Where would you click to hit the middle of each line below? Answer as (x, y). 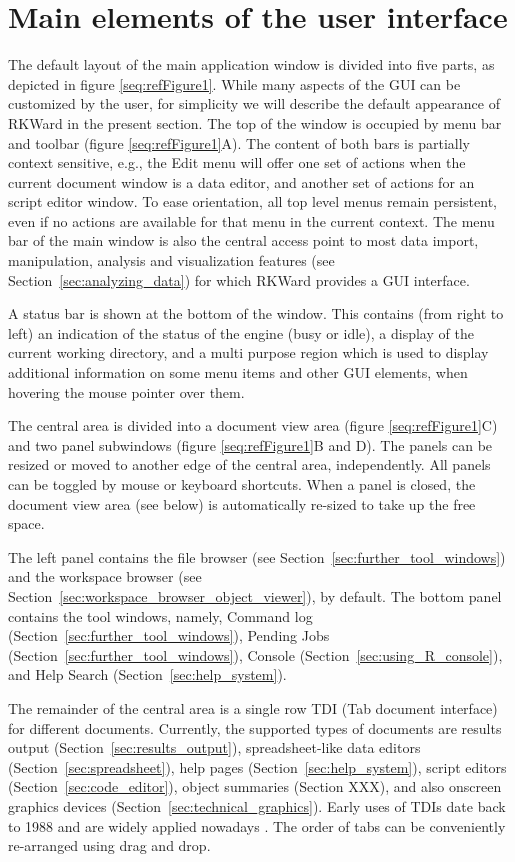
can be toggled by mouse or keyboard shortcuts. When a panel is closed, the (242, 484)
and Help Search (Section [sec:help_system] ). (147, 674)
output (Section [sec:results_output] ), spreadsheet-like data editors (214, 747)
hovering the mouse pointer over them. (126, 391)
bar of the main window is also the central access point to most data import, (243, 240)
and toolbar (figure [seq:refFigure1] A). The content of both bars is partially (239, 142)
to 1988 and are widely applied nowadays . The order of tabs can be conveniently (257, 825)
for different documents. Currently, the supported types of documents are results (255, 727)
